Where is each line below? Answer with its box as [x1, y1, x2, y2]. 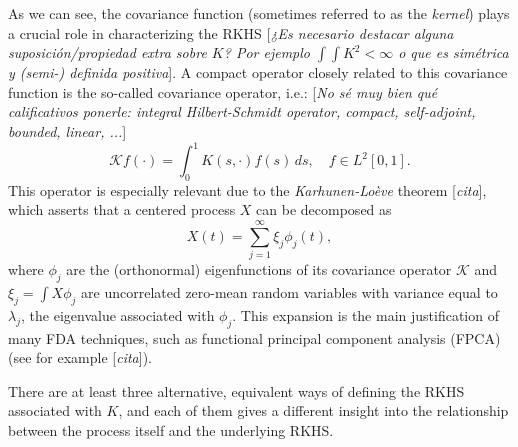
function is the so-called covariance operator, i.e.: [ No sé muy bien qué [8, 81, 438, 102]
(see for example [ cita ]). [8, 347, 152, 368]
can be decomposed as [256, 199, 392, 220]
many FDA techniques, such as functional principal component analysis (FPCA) [8, 327, 501, 348]
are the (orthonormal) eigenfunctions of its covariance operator [66, 259, 452, 280]
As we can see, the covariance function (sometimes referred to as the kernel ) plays [8, 3, 510, 23]
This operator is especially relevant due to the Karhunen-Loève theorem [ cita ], [8, 179, 487, 200]
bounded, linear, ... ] [8, 120, 127, 141]
